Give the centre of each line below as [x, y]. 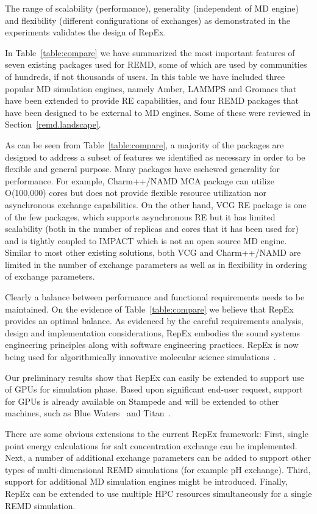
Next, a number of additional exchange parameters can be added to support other [158, 458]
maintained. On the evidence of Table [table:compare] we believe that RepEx [149, 309]
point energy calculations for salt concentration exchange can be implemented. [151, 445]
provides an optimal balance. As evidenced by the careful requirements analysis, [154, 321]
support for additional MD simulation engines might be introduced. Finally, [146, 481]
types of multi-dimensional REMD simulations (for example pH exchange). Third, [158, 469]
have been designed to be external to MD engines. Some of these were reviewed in [158, 112]
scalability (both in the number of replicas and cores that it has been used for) [152, 229]
